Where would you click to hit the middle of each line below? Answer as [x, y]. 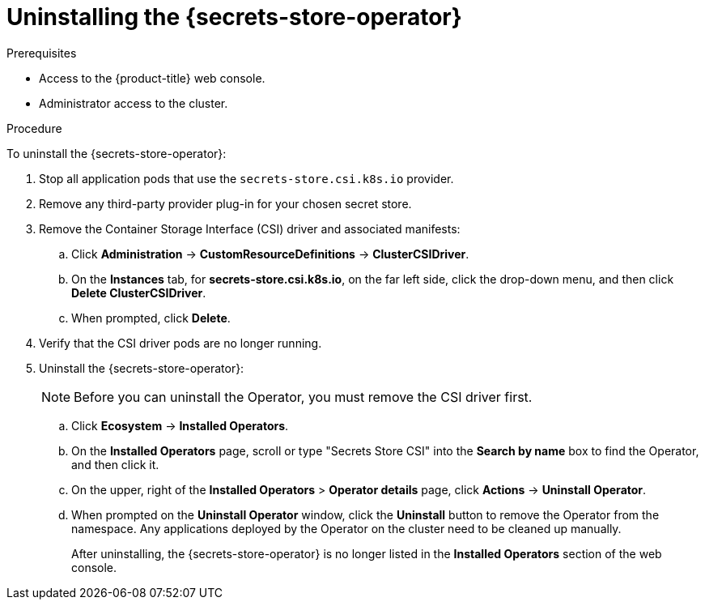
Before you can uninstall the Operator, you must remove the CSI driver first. [303, 397]
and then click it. [115, 464]
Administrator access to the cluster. [134, 103]
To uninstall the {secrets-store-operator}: [117, 153]
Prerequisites [42, 53]
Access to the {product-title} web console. [152, 78]
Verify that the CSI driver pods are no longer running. [180, 343]
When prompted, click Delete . [151, 318]
